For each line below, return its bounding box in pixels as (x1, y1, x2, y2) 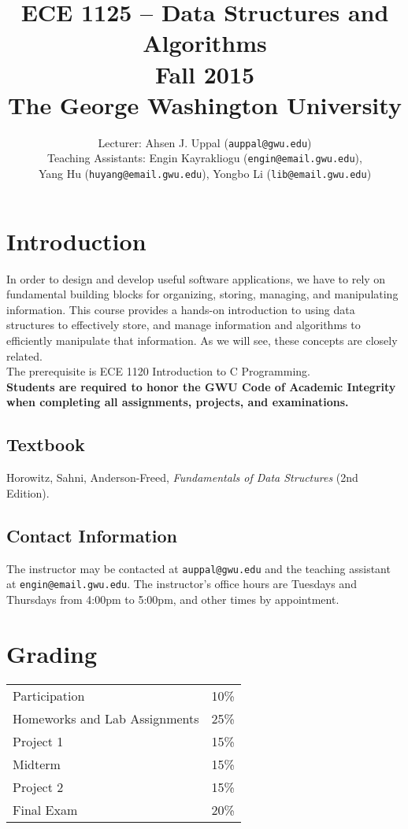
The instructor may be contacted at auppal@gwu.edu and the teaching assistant (6, 560, 391, 576)
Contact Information (6, 523, 177, 547)
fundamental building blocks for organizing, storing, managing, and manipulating (6, 286, 399, 302)
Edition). (6, 484, 50, 501)
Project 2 (13, 777, 64, 796)
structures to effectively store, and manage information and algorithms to (6, 316, 361, 333)
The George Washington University (8, 88, 402, 120)
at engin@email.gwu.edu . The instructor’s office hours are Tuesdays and (6, 575, 357, 592)
